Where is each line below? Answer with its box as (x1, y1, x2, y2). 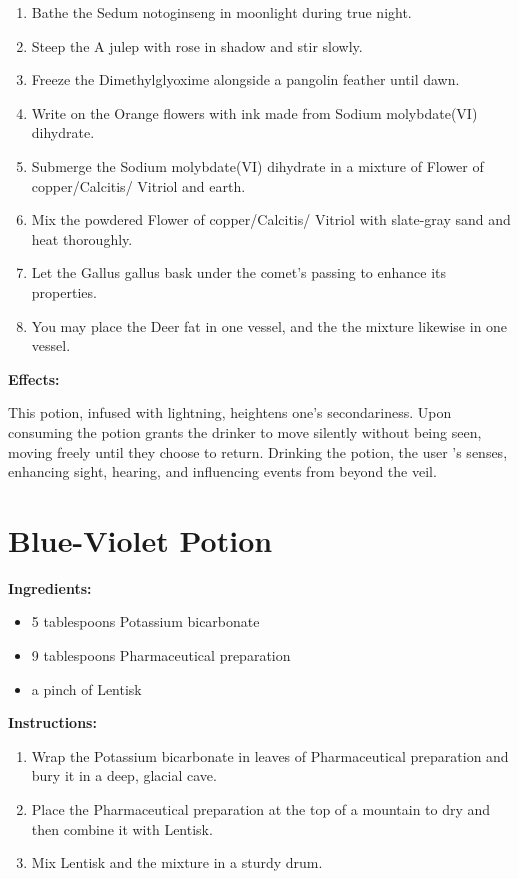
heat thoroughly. (31, 228, 133, 249)
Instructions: (8, 712, 97, 733)
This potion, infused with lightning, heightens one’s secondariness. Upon (8, 402, 452, 423)
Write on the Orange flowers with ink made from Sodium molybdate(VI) (31, 102, 478, 123)
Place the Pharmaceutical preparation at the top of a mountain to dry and (31, 798, 491, 819)
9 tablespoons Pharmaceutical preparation (31, 645, 291, 665)
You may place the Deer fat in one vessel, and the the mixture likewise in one (31, 315, 508, 336)
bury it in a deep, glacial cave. (31, 765, 217, 786)
